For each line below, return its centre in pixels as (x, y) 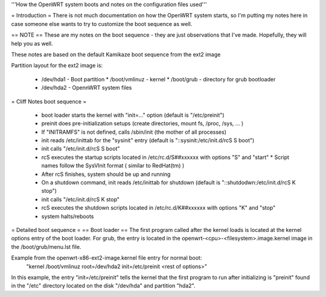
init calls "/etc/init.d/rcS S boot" (81, 149)
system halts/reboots (68, 216)
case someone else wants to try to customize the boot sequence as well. (102, 23)
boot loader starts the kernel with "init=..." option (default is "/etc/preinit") (133, 115)
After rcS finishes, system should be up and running (106, 174)
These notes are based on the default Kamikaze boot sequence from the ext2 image (116, 54)
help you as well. (32, 43)
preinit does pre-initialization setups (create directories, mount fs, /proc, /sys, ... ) (142, 123)
